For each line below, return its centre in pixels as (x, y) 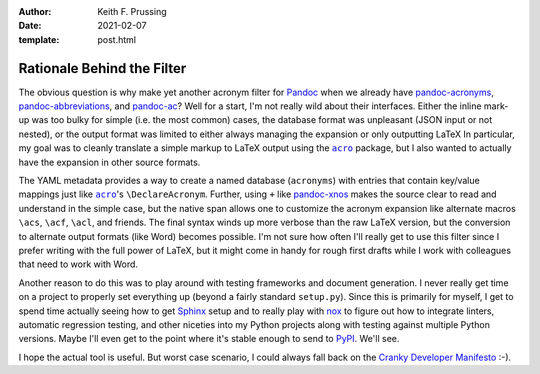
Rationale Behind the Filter (102, 68)
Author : (35, 11)
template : (39, 39)
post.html (117, 39)
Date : (30, 26)
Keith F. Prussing (132, 11)
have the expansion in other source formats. (109, 162)
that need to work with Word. (78, 264)
